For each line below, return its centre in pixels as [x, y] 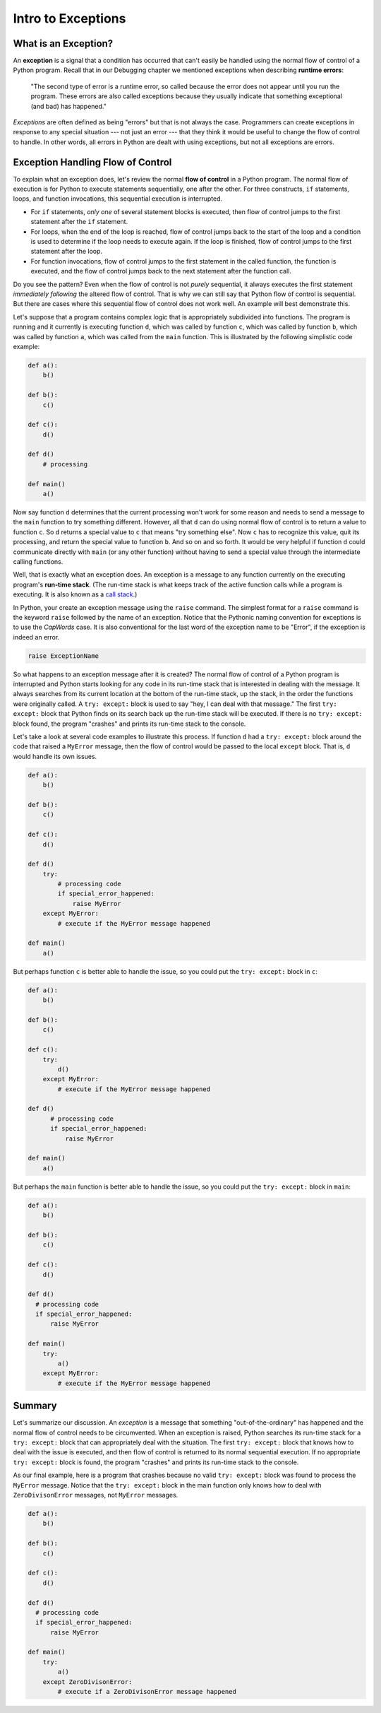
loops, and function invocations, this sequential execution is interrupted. [118, 199]
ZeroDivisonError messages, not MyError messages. [96, 1495]
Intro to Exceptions [69, 18]
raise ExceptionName [63, 656]
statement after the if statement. [79, 222]
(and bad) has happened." [69, 106]
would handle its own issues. [55, 756]
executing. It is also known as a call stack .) [75, 594]
